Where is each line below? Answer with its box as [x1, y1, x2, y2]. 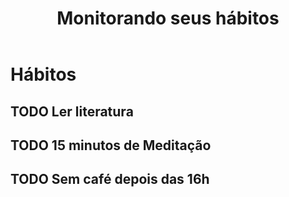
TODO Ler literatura [10, 103, 134, 120]
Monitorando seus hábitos [56, 7, 280, 30]
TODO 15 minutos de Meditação [10, 137, 212, 154]
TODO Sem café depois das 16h [10, 171, 210, 188]
